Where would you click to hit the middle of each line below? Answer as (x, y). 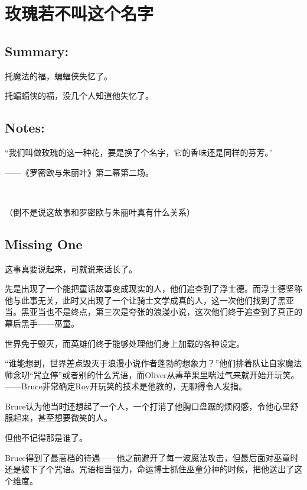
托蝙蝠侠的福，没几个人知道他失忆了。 (79, 96)
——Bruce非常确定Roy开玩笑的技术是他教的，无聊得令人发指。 (126, 386)
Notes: (25, 128)
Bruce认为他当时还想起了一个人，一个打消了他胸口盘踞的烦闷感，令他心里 (148, 406)
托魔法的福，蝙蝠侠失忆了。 (58, 75)
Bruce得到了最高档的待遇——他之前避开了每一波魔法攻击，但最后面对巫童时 (152, 457)
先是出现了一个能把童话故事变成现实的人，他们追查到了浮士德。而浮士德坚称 (153, 288)
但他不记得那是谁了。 (46, 438)
